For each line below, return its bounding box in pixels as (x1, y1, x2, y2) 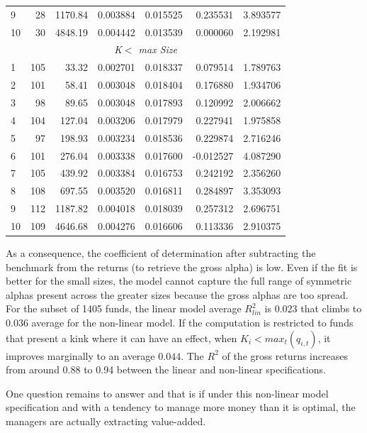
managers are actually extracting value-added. (6, 413, 206, 428)
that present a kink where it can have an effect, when (6, 330, 237, 345)
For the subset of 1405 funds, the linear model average (6, 301, 242, 316)
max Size (138, 42, 178, 57)
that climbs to (300, 301, 362, 316)
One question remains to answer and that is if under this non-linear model (6, 385, 329, 400)
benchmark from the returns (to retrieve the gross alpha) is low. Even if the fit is (6, 259, 358, 274)
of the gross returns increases (222, 348, 348, 363)
